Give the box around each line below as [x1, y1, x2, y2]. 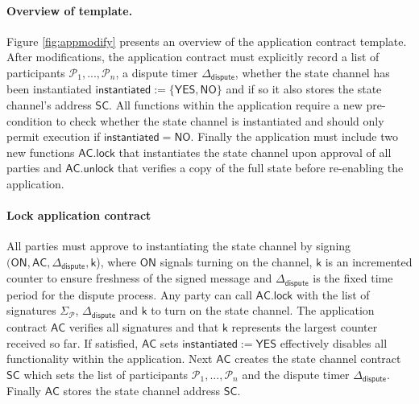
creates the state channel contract [234, 350, 401, 367]
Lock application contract [6, 207, 151, 224]
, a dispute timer [115, 64, 198, 80]
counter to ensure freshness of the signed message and [6, 270, 272, 287]
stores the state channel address [63, 382, 221, 399]
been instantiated [6, 80, 92, 97]
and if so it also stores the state [226, 80, 382, 97]
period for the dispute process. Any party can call [6, 286, 252, 303]
